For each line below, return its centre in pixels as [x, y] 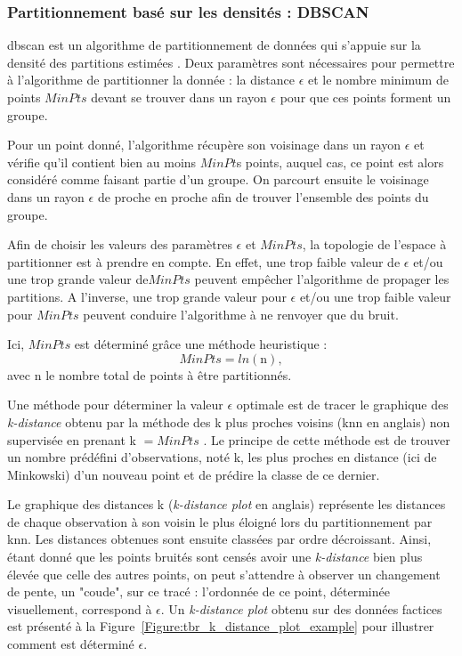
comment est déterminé [71, 644]
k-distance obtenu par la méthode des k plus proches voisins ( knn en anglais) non [229, 421]
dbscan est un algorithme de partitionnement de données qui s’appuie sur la [214, 45]
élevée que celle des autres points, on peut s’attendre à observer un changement [224, 574]
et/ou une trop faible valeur [375, 296]
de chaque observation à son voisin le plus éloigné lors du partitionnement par [220, 521]
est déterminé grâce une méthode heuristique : [201, 344]
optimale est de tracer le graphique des [342, 405]
